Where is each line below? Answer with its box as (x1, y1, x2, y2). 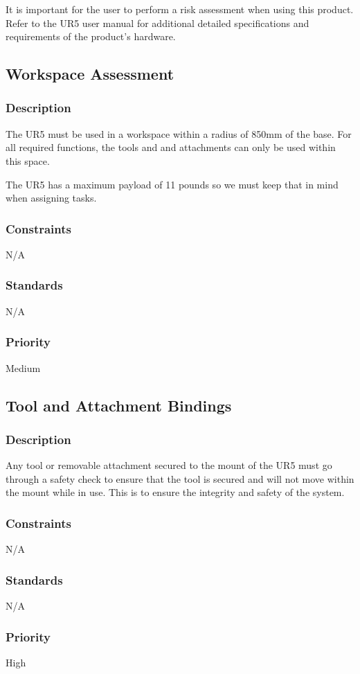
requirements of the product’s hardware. (6, 29, 176, 44)
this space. (6, 153, 50, 168)
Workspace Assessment (6, 63, 174, 85)
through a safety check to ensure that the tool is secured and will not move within (6, 471, 354, 486)
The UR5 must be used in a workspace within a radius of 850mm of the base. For (6, 126, 352, 141)
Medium (6, 360, 41, 375)
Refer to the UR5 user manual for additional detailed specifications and (6, 15, 309, 30)
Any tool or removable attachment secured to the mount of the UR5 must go (6, 458, 332, 472)
